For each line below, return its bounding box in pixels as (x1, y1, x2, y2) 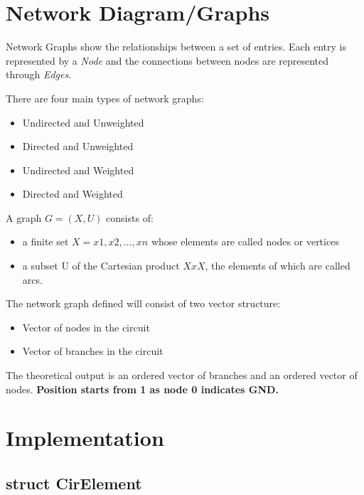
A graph (6, 210, 42, 225)
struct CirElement (6, 472, 142, 494)
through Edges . (6, 67, 72, 82)
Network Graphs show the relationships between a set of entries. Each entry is (6, 39, 346, 54)
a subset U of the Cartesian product (22, 258, 180, 273)
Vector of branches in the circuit (22, 344, 164, 358)
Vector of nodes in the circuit (22, 319, 150, 334)
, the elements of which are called (205, 258, 350, 273)
